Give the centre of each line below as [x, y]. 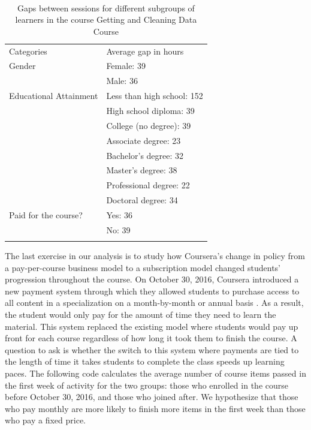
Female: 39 [126, 66]
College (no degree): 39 [149, 125]
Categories [28, 51]
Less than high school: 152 [155, 96]
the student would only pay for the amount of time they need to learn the [141, 315]
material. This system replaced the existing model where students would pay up [152, 326]
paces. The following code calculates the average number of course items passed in [155, 373]
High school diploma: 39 [150, 110]
